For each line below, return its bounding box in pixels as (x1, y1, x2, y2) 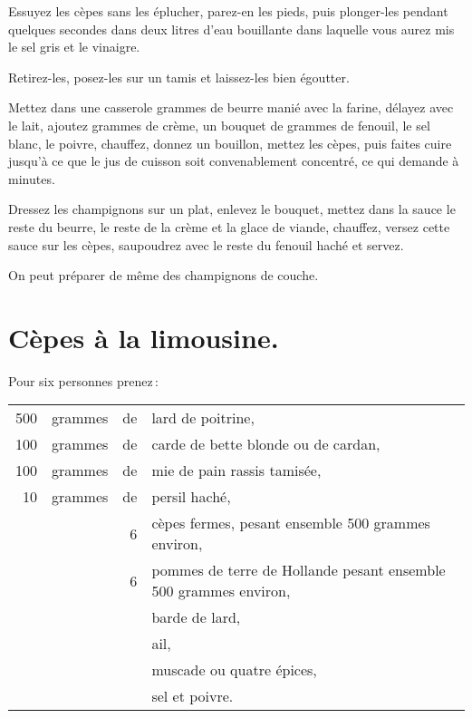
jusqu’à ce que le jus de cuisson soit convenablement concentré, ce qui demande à (8, 151, 459, 170)
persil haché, (151, 486, 231, 508)
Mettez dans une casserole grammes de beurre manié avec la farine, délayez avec (8, 98, 454, 117)
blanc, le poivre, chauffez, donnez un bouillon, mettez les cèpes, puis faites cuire (8, 133, 452, 152)
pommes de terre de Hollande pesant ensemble (151, 559, 446, 581)
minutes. (8, 169, 55, 188)
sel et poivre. (151, 685, 234, 707)
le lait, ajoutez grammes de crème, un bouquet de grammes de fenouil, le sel (8, 115, 430, 134)
